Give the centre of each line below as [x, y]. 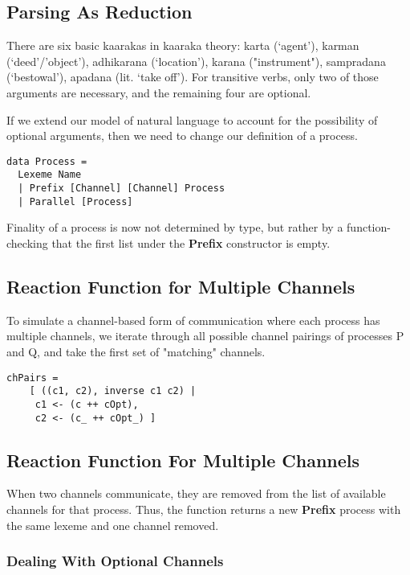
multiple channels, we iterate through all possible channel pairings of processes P [205, 336]
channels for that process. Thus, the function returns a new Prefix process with [204, 509]
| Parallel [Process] [75, 201]
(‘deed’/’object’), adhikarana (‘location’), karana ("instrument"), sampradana [196, 61]
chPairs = [32, 378]
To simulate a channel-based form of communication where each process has [193, 320]
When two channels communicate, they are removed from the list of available [196, 493]
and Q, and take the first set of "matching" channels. [136, 351]
